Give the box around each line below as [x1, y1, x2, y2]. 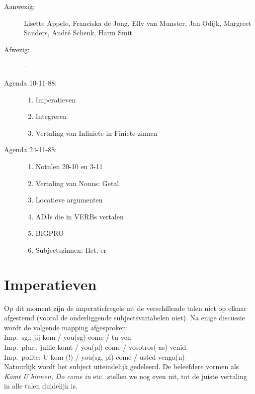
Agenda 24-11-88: [4, 144, 57, 155]
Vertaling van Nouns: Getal [35, 178, 119, 188]
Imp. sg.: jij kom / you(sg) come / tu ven [4, 332, 131, 342]
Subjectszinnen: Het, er [35, 244, 106, 255]
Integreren [35, 111, 67, 121]
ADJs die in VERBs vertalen [35, 211, 124, 221]
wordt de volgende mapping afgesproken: [4, 322, 128, 332]
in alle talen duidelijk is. [4, 381, 78, 391]
